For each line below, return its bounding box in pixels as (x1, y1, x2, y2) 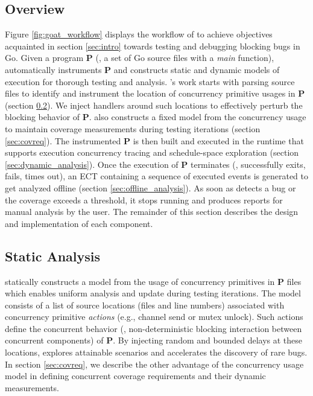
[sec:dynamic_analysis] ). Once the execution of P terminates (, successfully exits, (5, 158, 306, 170)
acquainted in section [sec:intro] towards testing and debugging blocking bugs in (5, 39, 300, 52)
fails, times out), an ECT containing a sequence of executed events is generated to (5, 170, 309, 182)
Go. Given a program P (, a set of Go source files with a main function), (5, 51, 274, 64)
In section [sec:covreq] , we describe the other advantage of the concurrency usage (5, 357, 304, 370)
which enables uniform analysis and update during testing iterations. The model (5, 287, 301, 299)
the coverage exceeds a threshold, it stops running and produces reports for (5, 193, 283, 206)
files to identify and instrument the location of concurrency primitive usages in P (5, 87, 305, 100)
